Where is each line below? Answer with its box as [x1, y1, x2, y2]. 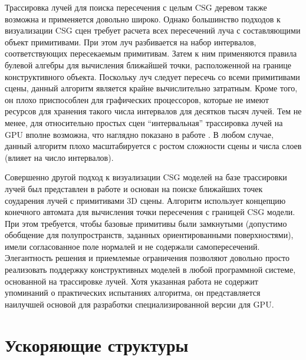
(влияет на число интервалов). [5, 151, 114, 163]
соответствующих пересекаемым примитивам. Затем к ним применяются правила [5, 47, 297, 60]
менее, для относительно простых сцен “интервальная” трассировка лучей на [5, 116, 283, 128]
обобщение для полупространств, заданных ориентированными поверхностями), [5, 229, 294, 241]
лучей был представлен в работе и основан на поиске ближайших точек [5, 182, 263, 194]
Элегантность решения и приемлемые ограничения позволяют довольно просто [5, 252, 289, 264]
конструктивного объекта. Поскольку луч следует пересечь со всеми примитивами [5, 70, 300, 82]
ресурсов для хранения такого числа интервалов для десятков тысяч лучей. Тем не [5, 105, 302, 117]
